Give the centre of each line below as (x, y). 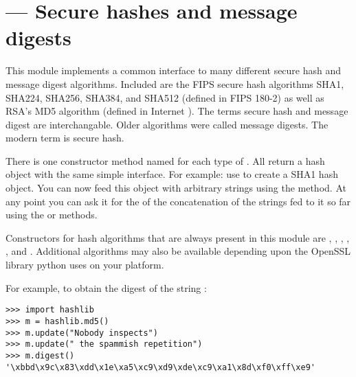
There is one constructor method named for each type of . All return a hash (165, 160)
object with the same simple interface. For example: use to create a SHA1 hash (172, 174)
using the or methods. (52, 215)
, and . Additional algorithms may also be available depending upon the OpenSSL (178, 251)
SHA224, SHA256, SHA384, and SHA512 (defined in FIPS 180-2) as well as (165, 97)
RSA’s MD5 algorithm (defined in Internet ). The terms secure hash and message (177, 111)
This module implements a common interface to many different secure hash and (174, 70)
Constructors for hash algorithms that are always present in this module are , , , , (178, 237)
